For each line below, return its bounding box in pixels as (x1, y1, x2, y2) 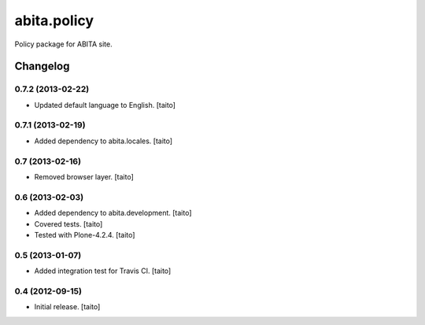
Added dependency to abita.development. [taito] (34, 209, 192, 218)
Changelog (14, 60, 70, 73)
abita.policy (14, 12, 94, 29)
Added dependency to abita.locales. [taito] (34, 136, 173, 146)
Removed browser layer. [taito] (34, 172, 134, 181)
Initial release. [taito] (34, 302, 101, 312)
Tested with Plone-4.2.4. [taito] (34, 230, 135, 239)
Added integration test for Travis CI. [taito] (34, 266, 172, 275)
